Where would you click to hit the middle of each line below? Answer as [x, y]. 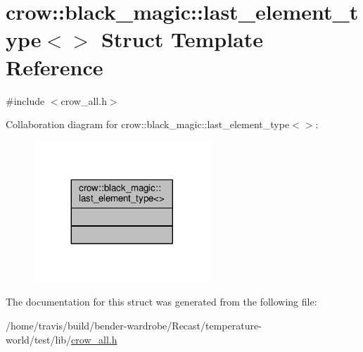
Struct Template [182, 39]
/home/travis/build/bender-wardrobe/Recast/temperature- [134, 326]
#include [25, 100]
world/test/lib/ [39, 339]
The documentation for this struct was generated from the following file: [161, 302]
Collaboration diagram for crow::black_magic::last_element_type [148, 124]
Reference [55, 67]
